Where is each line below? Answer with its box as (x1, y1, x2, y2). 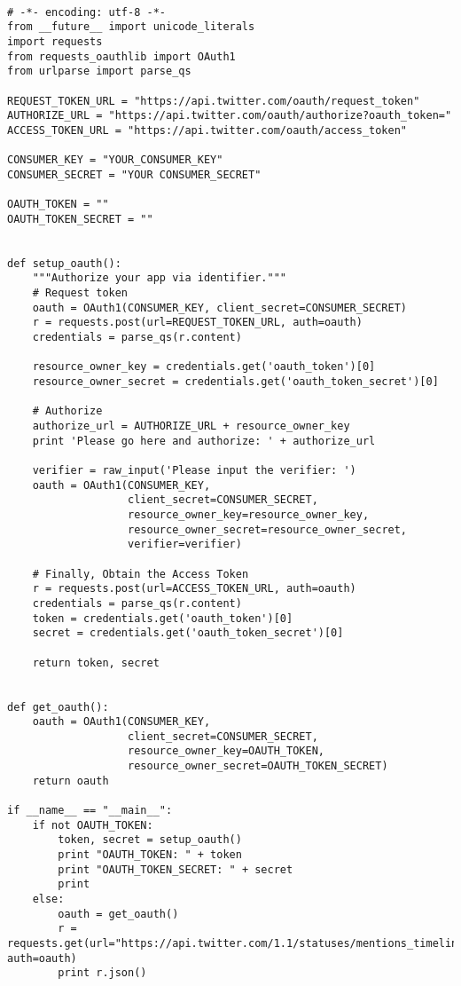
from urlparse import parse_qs (7, 65, 191, 78)
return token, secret (32, 656, 160, 669)
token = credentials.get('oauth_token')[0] (32, 611, 293, 625)
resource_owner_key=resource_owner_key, (128, 508, 370, 521)
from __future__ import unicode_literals (7, 20, 255, 34)
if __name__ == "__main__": (7, 804, 173, 817)
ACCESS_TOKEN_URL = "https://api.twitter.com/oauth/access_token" (7, 123, 408, 137)
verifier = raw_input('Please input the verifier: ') (32, 464, 356, 477)
